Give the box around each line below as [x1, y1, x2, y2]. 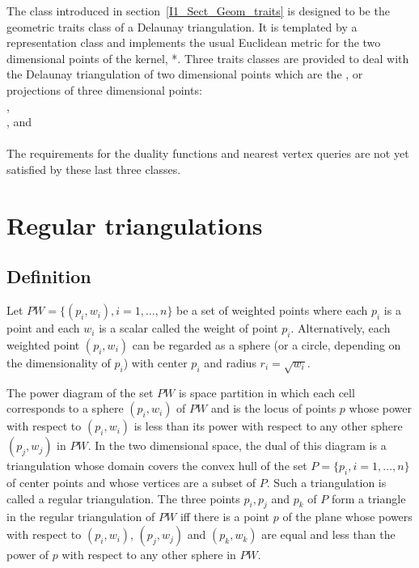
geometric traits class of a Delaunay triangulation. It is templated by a [6, 18, 358, 35]
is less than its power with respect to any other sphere [133, 418, 403, 434]
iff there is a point [180, 508, 270, 525]
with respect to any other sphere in [61, 546, 236, 563]
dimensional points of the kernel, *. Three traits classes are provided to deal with [6, 49, 409, 66]
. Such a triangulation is [266, 474, 387, 491]
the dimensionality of [6, 354, 111, 371]
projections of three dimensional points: [6, 81, 202, 98]
